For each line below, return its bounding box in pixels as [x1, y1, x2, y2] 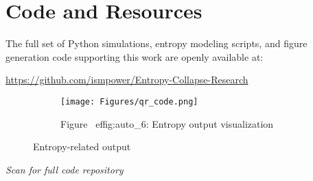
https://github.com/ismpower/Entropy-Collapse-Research [5, 72, 248, 87]
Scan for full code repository [5, 162, 124, 176]
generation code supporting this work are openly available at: [5, 49, 264, 64]
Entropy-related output [33, 139, 131, 154]
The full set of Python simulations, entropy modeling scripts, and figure [5, 36, 308, 51]
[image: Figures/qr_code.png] [60, 96, 198, 107]
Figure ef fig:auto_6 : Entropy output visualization [60, 116, 274, 130]
